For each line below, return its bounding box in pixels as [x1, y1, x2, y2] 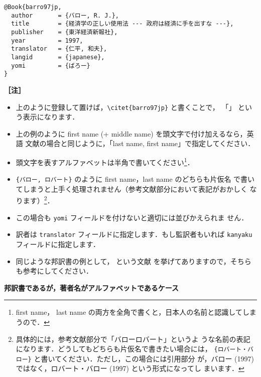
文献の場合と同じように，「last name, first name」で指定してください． [25, 138, 255, 149]
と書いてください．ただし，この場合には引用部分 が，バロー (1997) [34, 353, 254, 363]
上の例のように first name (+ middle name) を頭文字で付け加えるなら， [16, 128, 247, 139]
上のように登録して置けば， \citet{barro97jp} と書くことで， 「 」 [16, 101, 236, 112]
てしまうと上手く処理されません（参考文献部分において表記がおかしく [16, 183, 247, 194]
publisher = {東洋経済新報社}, [11, 28, 118, 36]
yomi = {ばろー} [11, 62, 90, 69]
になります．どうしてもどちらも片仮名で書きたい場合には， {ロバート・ [16, 343, 248, 354]
